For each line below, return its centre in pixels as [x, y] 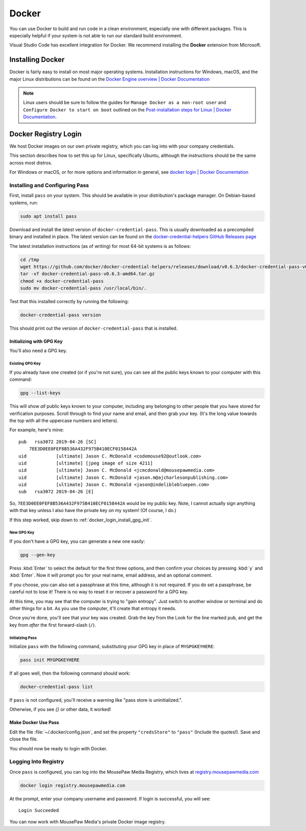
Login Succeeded [39, 811]
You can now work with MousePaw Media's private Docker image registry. [87, 822]
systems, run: [24, 202]
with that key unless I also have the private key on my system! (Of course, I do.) [93, 511]
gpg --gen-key [38, 555]
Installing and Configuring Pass [49, 186]
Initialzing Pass [23, 638]
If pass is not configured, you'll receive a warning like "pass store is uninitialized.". [96, 700]
